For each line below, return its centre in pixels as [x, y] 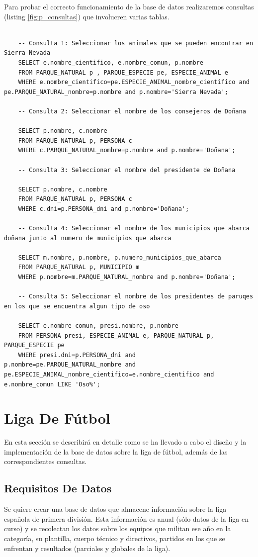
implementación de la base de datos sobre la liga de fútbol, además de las [116, 451]
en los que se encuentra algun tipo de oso [77, 306]
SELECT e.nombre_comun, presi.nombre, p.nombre [98, 326]
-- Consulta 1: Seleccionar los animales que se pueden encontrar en [136, 43]
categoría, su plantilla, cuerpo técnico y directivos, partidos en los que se [115, 538]
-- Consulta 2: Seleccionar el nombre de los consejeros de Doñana [132, 111]
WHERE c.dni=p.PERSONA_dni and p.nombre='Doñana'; [104, 209]
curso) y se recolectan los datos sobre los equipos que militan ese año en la [118, 528]
